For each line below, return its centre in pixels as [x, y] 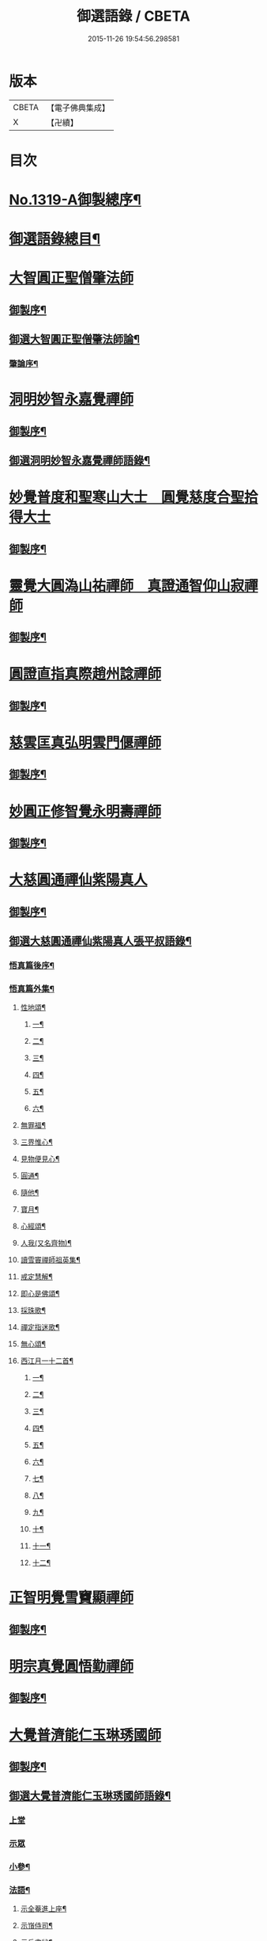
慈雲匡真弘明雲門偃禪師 [85, 743]
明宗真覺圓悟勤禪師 [71, 1666]
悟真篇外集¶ [32, 988]
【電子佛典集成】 [78, 108]
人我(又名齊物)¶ [46, 1243]
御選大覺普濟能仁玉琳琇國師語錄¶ [90, 1796]
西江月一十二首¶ [47, 1361]
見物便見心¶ [40, 1159]
